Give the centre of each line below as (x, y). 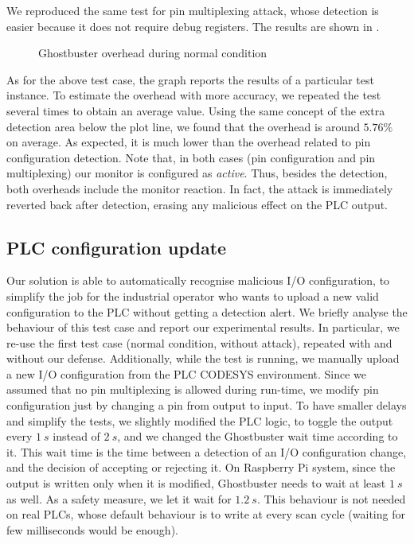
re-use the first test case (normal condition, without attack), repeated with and (199, 342)
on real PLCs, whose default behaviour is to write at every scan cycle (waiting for (206, 514)
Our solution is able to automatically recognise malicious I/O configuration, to (198, 280)
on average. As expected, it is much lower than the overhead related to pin (189, 142)
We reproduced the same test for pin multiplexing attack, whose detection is (193, 10)
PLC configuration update (117, 247)
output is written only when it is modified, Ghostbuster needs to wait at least (196, 483)
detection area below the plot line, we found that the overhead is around (183, 126)
